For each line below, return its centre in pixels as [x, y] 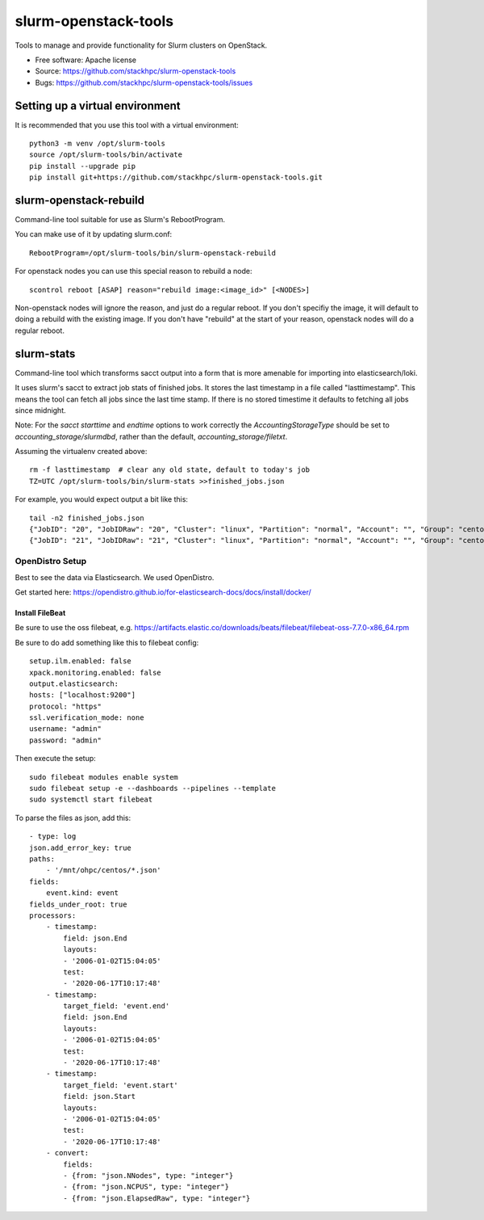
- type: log [53, 837]
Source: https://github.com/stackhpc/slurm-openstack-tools [136, 71]
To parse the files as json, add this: [73, 818]
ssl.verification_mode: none [87, 718]
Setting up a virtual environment [98, 105]
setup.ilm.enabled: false [81, 661]
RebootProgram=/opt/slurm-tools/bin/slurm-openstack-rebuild [152, 253]
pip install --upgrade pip [83, 166]
